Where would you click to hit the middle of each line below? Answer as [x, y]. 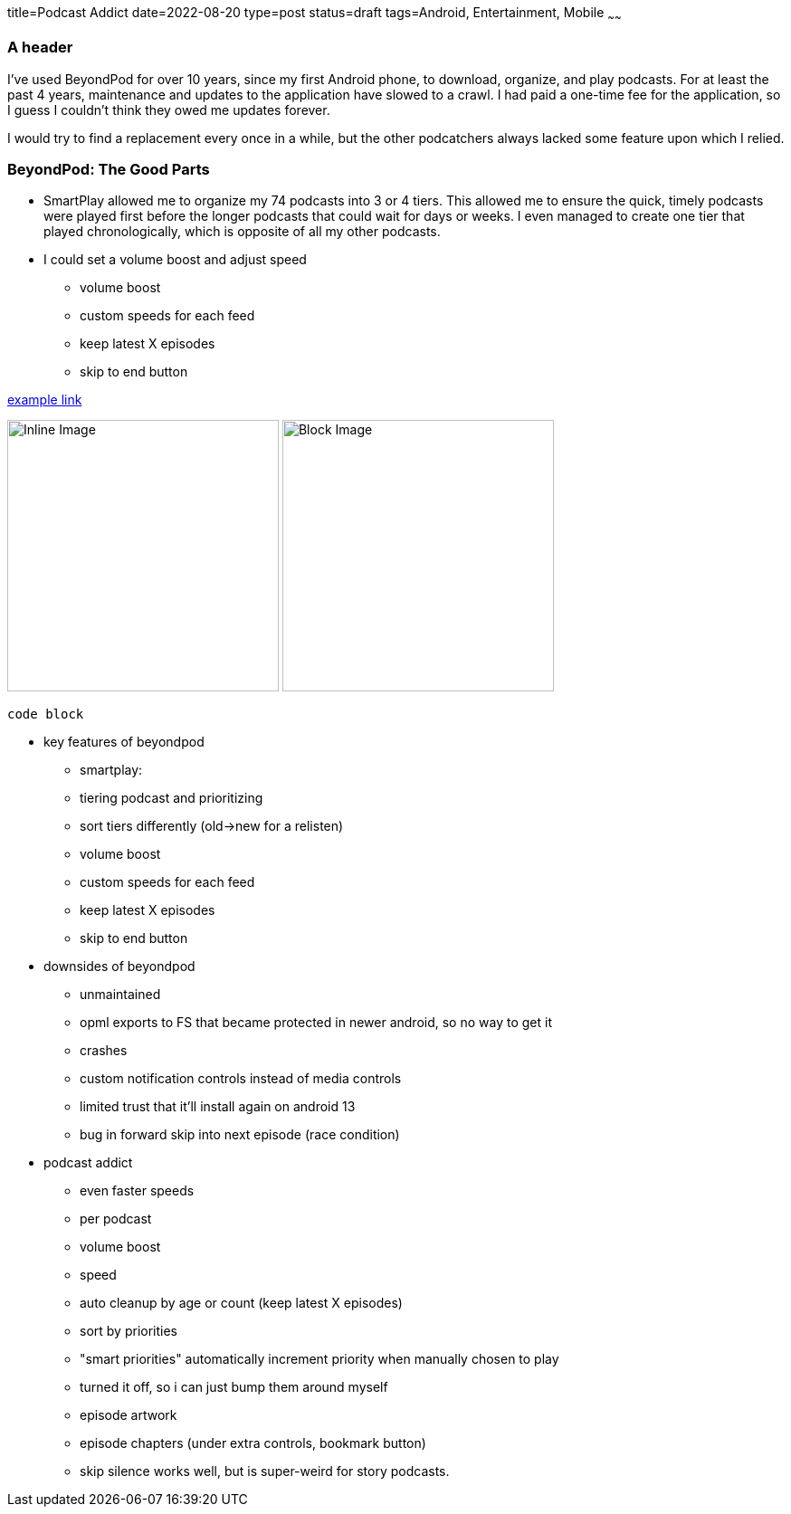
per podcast [116, 1219]
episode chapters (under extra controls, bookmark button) [253, 1443]
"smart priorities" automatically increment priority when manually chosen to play [319, 1359]
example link [45, 400]
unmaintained [120, 995]
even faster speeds [137, 1191]
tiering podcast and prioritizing [172, 798]
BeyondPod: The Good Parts [109, 169]
